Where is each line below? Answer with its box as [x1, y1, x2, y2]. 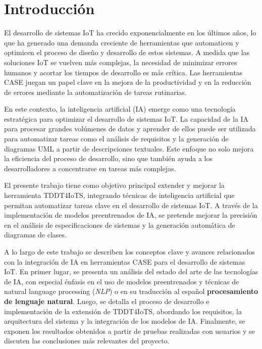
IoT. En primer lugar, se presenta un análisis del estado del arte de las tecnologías [4, 266, 258, 277]
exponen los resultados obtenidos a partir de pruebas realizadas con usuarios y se [4, 325, 255, 336]
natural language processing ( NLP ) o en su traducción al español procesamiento [4, 286, 258, 296]
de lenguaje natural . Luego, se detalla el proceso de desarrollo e [4, 295, 209, 306]
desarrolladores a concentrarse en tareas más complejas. [4, 163, 176, 173]
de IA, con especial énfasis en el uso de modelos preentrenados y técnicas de [4, 276, 239, 286]
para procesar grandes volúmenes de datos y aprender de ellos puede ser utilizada [4, 123, 256, 134]
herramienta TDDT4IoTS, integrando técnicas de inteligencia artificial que [4, 190, 235, 201]
